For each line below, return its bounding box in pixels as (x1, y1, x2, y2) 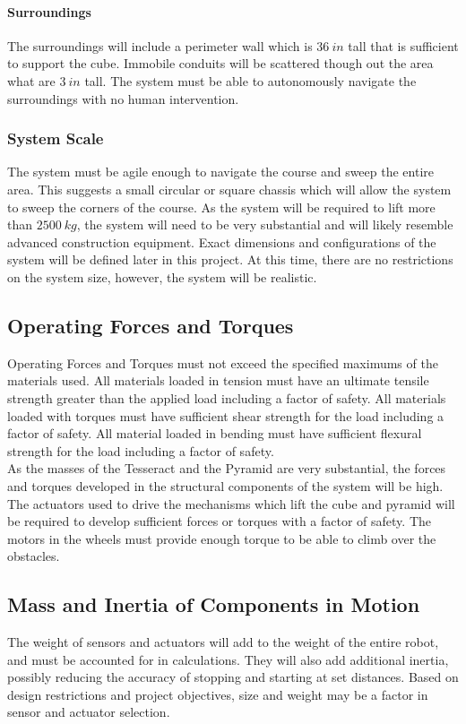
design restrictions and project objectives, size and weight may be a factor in (7, 685, 428, 703)
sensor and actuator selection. (7, 702, 170, 721)
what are (7, 71, 56, 90)
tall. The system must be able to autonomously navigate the (84, 71, 417, 90)
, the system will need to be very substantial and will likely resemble (76, 215, 453, 234)
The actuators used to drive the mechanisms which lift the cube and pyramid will (7, 494, 455, 513)
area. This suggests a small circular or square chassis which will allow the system (7, 179, 452, 198)
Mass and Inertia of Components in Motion (7, 590, 420, 618)
